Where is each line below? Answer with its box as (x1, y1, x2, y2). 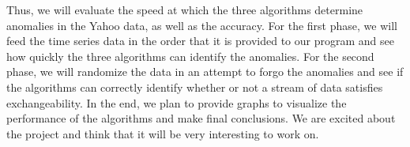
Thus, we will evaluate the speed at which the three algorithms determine (6, 2, 363, 17)
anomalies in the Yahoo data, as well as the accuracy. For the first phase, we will (6, 17, 397, 33)
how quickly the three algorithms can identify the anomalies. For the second (6, 47, 374, 64)
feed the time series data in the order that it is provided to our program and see (6, 32, 394, 49)
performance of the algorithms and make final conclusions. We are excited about (6, 110, 396, 126)
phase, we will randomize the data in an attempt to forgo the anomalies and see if (6, 63, 404, 80)
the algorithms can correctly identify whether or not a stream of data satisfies (6, 78, 383, 95)
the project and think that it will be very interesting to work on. (6, 125, 319, 141)
